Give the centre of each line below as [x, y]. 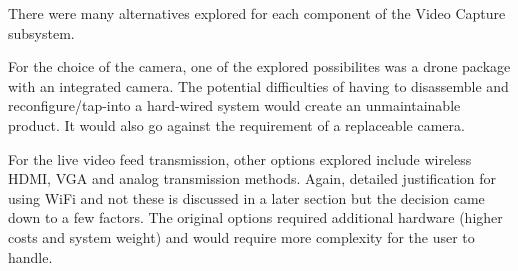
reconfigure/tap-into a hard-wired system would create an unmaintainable [234, 105]
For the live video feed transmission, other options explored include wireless [240, 158]
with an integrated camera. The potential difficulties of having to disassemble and [258, 85]
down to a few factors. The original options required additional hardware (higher [255, 217]
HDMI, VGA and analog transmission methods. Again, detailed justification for [252, 178]
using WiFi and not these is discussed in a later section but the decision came [246, 197]
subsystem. [41, 32]
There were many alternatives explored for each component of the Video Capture [257, 13]
